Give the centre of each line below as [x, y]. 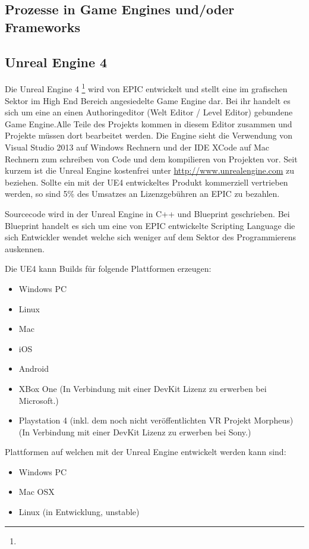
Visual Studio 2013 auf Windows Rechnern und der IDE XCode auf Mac [137, 147]
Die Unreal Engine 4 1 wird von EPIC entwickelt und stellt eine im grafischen [146, 88]
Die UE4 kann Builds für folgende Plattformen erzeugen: [108, 269]
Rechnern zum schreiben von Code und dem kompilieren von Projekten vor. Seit [151, 159]
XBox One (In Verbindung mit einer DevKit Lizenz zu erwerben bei [143, 388]
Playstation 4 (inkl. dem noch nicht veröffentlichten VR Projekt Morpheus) [156, 420]
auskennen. [25, 248]
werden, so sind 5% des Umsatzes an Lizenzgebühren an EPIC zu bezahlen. [142, 194]
